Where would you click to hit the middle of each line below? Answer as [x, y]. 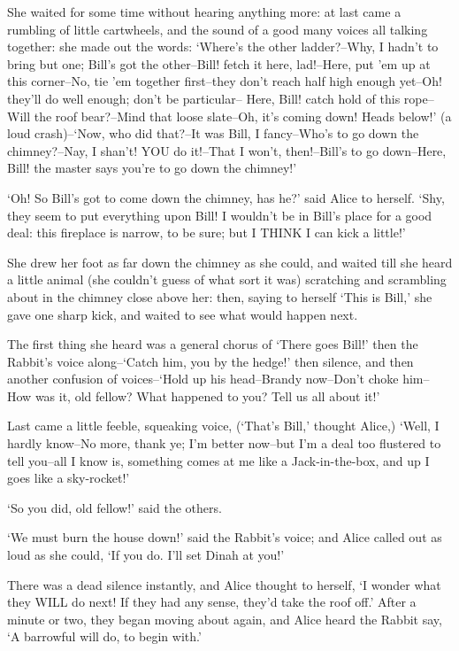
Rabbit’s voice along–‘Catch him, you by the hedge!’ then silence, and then [210, 361]
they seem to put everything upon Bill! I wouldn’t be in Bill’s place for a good [220, 215]
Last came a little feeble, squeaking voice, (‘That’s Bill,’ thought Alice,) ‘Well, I [223, 426]
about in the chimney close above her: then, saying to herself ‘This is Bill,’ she [220, 296]
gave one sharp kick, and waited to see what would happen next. [183, 314]
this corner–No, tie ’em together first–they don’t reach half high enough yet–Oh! [225, 81]
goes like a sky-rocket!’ [69, 478]
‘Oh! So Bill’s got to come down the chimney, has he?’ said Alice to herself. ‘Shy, [226, 197]
